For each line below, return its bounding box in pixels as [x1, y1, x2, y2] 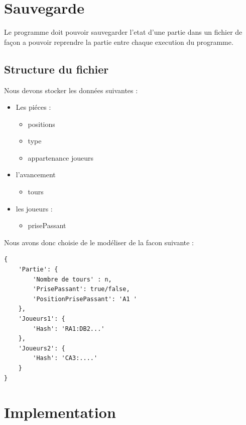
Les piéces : [16, 102, 51, 112]
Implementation [4, 402, 116, 422]
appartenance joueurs [28, 152, 94, 163]
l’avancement [16, 169, 56, 180]
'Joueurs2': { [18, 344, 65, 352]
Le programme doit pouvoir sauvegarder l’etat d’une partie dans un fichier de [4, 27, 242, 37]
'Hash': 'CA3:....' [33, 355, 98, 362]
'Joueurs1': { [18, 315, 65, 323]
